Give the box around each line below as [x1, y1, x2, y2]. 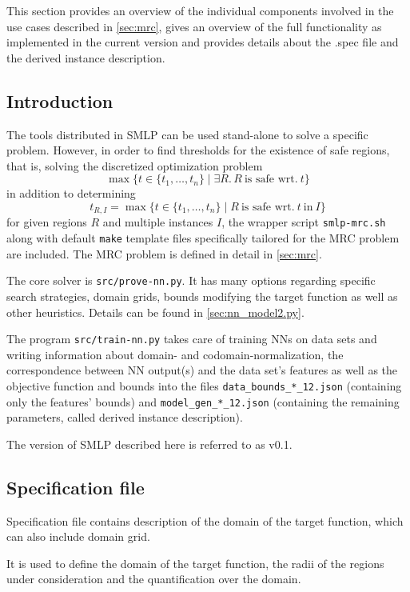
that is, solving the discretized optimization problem [6, 157, 263, 174]
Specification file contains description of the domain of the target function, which [6, 512, 404, 529]
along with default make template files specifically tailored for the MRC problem [6, 230, 400, 246]
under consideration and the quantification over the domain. [6, 570, 301, 587]
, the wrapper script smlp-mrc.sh [221, 214, 386, 230]
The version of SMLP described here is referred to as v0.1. [6, 435, 293, 452]
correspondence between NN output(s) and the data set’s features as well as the [6, 362, 398, 378]
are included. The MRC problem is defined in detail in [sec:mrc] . [6, 245, 322, 262]
